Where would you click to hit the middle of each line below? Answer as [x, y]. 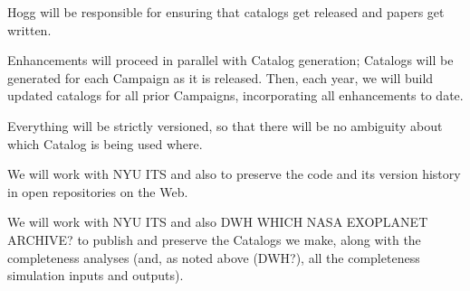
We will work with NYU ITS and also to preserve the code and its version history [234, 174]
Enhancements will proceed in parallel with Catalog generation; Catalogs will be [230, 60]
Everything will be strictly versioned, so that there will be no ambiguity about [225, 125]
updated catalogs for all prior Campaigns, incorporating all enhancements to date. [235, 95]
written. [29, 29]
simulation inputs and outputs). [96, 275]
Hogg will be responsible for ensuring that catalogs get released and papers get [226, 12]
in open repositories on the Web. [98, 191]
